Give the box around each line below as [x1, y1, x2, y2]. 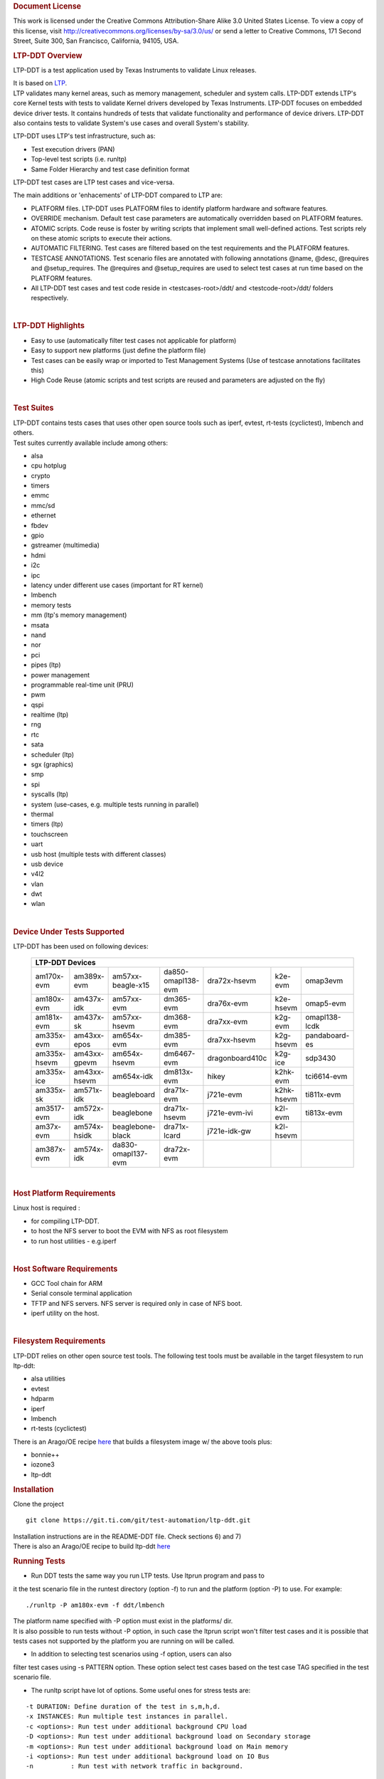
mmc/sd [31, 501, 55, 510]
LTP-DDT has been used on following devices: [13, 941, 149, 950]
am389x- [73, 971, 105, 981]
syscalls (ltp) [31, 790, 69, 798]
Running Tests [13, 1556, 65, 1566]
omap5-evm [305, 998, 346, 1008]
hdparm [31, 1395, 55, 1403]
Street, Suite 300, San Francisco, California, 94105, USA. [13, 36, 179, 46]
